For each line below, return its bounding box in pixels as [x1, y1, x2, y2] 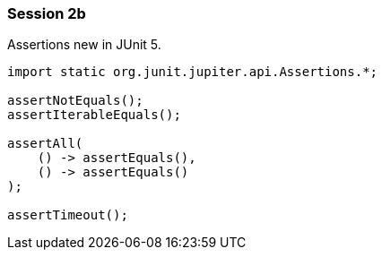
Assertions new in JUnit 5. [7, 37, 161, 53]
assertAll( [7, 136, 83, 151]
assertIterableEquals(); [7, 107, 181, 123]
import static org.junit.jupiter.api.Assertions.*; [7, 64, 378, 80]
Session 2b [7, 4, 86, 22]
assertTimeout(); [7, 208, 128, 223]
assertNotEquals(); [7, 93, 143, 108]
